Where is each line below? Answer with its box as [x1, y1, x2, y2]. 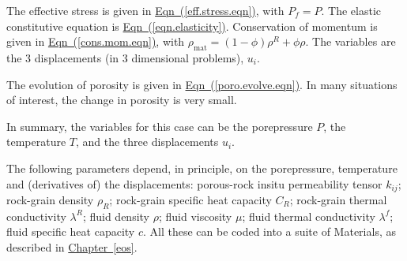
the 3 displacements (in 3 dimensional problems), [6, 49, 244, 65]
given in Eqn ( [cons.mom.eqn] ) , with [6, 33, 185, 50]
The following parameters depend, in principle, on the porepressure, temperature [6, 159, 398, 176]
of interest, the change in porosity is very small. [6, 91, 237, 108]
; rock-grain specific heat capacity [109, 192, 272, 207]
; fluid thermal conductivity [242, 207, 375, 224]
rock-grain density [6, 192, 94, 207]
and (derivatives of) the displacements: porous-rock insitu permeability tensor [6, 175, 383, 192]
